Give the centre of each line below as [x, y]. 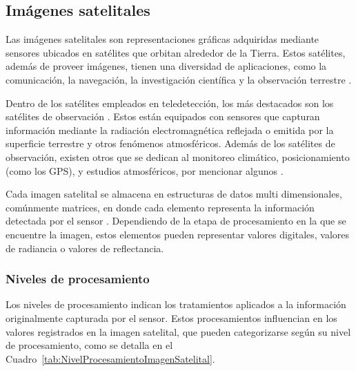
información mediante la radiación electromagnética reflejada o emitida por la [170, 130]
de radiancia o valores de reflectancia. [85, 248]
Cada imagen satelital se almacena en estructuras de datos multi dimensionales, [174, 194]
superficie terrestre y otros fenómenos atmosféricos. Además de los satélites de [170, 143]
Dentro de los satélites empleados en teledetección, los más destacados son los [170, 103]
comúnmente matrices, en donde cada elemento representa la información [160, 207]
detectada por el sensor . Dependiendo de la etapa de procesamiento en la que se [176, 221]
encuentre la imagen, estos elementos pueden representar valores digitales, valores [178, 234]
